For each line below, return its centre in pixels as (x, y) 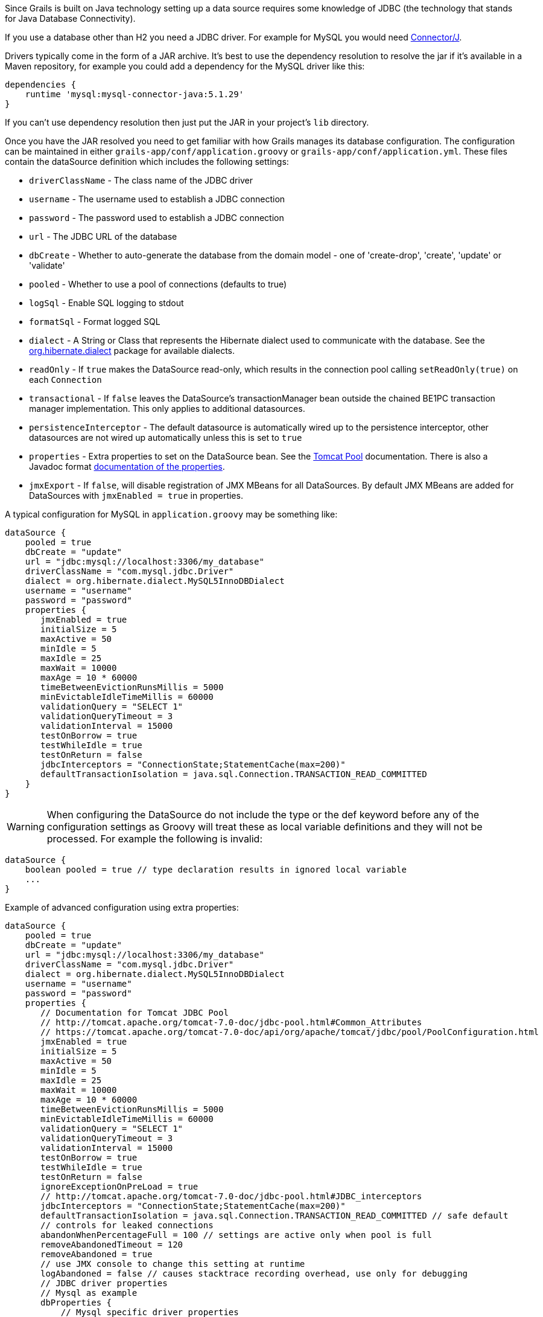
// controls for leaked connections (127, 1225)
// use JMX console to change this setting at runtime (173, 1264)
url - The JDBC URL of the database (103, 236)
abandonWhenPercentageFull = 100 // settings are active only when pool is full (237, 1235)
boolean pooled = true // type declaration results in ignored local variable (216, 870)
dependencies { (41, 85)
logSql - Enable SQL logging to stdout (106, 303)
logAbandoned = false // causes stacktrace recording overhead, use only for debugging (254, 1274)
